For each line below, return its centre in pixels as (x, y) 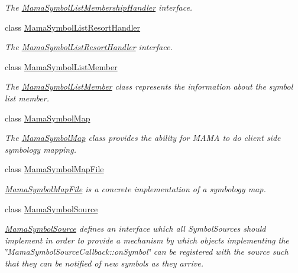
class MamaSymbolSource (51, 208)
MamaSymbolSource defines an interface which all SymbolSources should (135, 228)
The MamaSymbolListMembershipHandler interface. (99, 7)
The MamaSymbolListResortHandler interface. (89, 47)
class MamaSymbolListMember (61, 66)
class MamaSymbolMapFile (54, 169)
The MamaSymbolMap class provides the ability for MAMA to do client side (143, 138)
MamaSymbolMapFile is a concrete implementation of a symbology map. (135, 188)
